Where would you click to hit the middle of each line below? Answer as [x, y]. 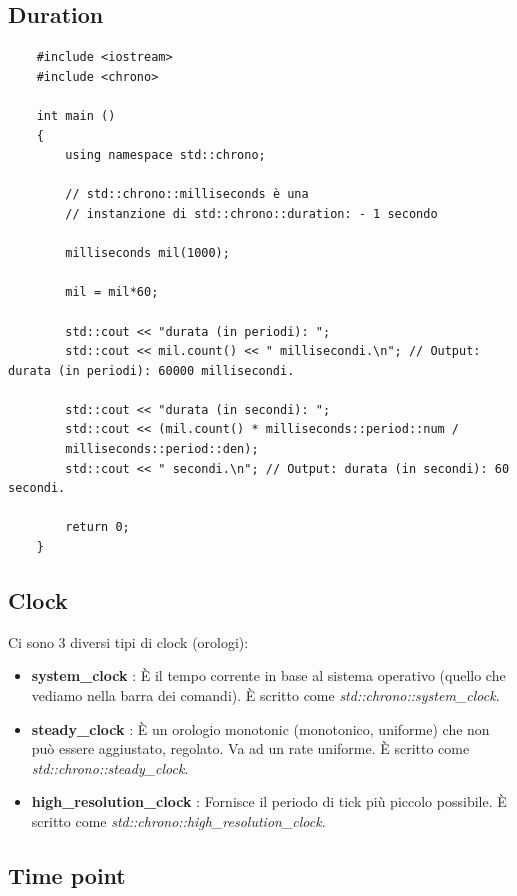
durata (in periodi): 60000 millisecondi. [151, 370]
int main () [76, 115]
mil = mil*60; [112, 292]
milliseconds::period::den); [162, 449]
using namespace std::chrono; [165, 155]
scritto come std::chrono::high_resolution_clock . [178, 821]
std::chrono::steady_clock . [110, 767]
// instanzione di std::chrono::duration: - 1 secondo [251, 213]
